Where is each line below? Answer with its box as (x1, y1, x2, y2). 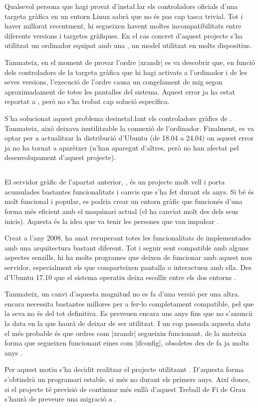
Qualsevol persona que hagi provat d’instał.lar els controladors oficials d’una (4, 1, 238, 11)
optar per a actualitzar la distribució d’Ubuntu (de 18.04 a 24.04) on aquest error (4, 132, 254, 143)
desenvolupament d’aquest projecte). (4, 152, 116, 162)
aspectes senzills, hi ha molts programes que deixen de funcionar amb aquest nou (4, 252, 253, 262)
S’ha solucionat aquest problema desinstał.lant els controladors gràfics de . (4, 112, 232, 123)
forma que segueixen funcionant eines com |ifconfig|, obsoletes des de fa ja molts (4, 337, 249, 348)
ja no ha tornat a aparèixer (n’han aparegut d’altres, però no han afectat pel (4, 142, 239, 152)
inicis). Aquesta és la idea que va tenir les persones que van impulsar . (4, 215, 219, 226)
